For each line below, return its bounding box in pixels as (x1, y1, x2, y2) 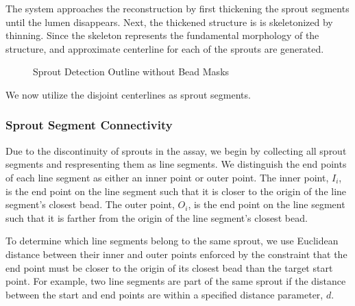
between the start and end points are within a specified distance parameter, (5, 287, 323, 301)
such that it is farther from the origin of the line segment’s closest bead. (5, 210, 308, 225)
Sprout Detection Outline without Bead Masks (33, 64, 230, 79)
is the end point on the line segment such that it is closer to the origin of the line (5, 183, 347, 198)
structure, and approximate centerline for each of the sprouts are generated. (5, 41, 324, 55)
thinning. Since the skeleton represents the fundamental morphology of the (5, 28, 319, 42)
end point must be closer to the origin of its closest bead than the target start (5, 260, 333, 275)
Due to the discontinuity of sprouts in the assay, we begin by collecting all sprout (5, 143, 347, 157)
